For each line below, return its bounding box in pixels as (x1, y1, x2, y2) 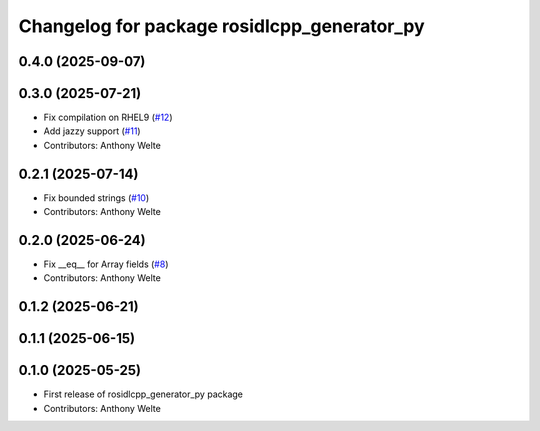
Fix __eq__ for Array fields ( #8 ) (43, 258, 169, 270)
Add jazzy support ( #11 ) (43, 125, 141, 137)
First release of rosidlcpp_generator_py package (43, 388, 244, 400)
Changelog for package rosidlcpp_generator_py (18, 15, 425, 37)
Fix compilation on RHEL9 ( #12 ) (43, 111, 173, 124)
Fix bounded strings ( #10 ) (43, 191, 150, 204)
